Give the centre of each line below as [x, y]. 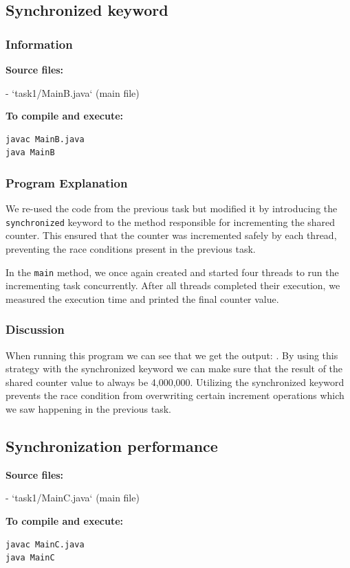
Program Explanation [67, 182]
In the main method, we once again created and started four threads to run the [172, 272]
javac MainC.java [45, 544]
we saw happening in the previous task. [88, 409]
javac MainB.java [45, 139]
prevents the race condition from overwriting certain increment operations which [175, 395]
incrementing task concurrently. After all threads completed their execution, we [173, 285]
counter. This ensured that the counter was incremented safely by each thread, [171, 235]
